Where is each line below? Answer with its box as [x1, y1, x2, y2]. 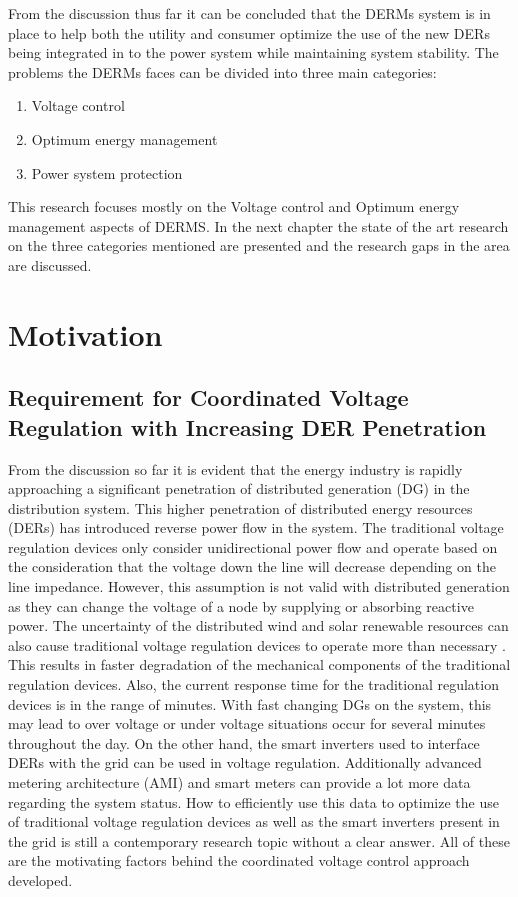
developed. [8, 869, 73, 890]
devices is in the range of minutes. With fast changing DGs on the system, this [8, 693, 492, 714]
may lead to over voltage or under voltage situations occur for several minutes [8, 713, 486, 734]
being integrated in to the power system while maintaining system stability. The [8, 42, 499, 63]
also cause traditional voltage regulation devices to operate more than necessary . [8, 634, 506, 655]
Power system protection [31, 162, 183, 183]
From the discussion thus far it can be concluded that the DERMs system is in [8, 3, 491, 23]
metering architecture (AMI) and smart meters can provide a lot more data [8, 772, 471, 792]
